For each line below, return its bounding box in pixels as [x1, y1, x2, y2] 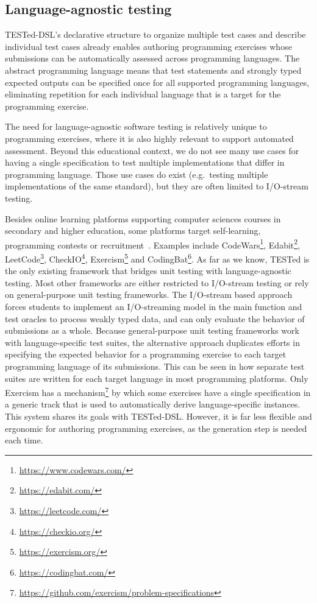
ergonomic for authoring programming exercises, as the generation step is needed [5, 421, 307, 434]
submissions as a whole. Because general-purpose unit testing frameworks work [5, 324, 299, 337]
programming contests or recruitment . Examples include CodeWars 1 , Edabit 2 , [5, 236, 301, 251]
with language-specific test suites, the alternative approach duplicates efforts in [5, 336, 300, 348]
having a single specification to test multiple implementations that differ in [5, 156, 285, 169]
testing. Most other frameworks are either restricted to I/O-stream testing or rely [5, 276, 309, 289]
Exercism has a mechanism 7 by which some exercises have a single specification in [5, 384, 311, 398]
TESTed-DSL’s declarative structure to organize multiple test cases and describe [5, 28, 306, 41]
